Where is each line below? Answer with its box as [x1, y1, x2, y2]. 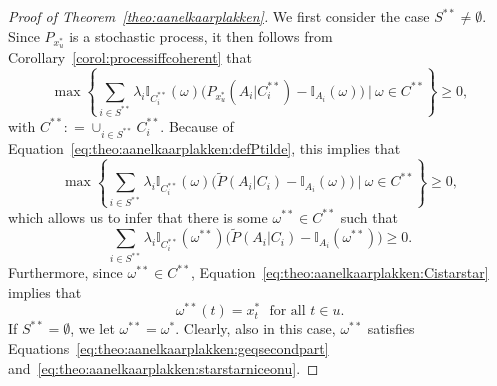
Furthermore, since [8, 262, 123, 283]
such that [340, 206, 398, 227]
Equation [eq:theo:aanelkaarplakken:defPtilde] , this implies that [8, 137, 401, 158]
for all [269, 304, 306, 319]
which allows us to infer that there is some [8, 206, 268, 227]
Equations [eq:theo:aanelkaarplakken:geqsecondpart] [8, 338, 329, 359]
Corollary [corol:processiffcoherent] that [8, 47, 252, 68]
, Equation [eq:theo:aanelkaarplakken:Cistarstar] [191, 262, 489, 283]
